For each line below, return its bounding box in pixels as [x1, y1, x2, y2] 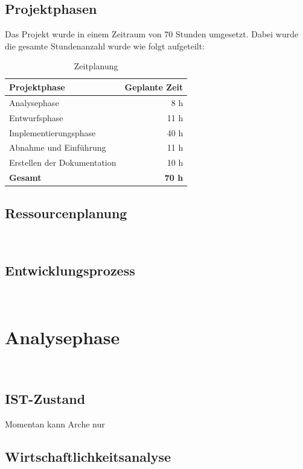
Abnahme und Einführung [9, 141, 106, 154]
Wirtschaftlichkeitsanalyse [5, 447, 171, 465]
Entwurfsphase [9, 111, 63, 124]
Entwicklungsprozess [5, 261, 135, 280]
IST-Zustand [5, 389, 86, 408]
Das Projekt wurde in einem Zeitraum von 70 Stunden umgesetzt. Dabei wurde [5, 28, 299, 40]
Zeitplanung [74, 60, 118, 72]
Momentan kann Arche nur [5, 417, 105, 430]
